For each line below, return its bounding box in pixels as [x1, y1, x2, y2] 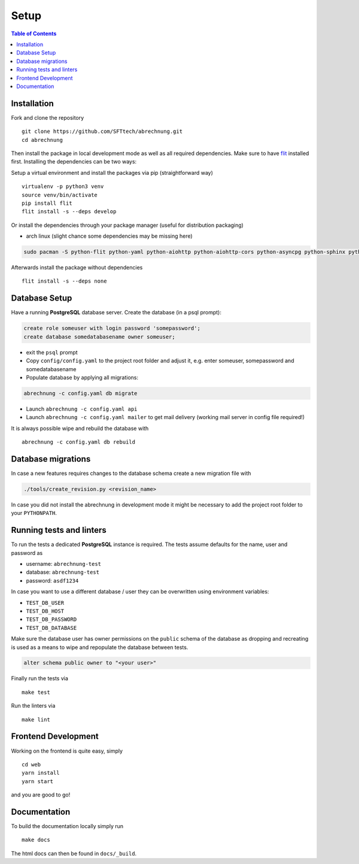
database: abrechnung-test [26, 569, 100, 576]
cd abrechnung [22, 137, 63, 143]
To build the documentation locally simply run [11, 823, 124, 830]
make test [22, 689, 50, 696]
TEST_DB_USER [26, 599, 65, 606]
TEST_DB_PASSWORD [26, 616, 77, 623]
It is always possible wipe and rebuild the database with [11, 425, 149, 432]
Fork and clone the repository [11, 114, 84, 121]
